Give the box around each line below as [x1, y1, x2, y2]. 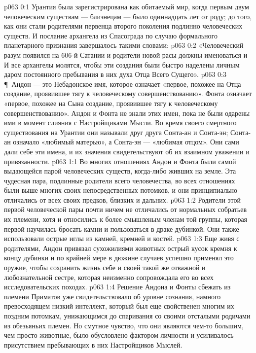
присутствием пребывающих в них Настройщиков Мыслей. [4, 339, 183, 350]
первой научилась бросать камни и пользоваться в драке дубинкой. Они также [4, 223, 239, 234]
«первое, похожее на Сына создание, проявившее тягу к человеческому [4, 98, 218, 108]
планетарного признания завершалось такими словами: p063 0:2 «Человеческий [4, 40, 244, 50]
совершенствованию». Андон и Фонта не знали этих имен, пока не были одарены [4, 107, 250, 118]
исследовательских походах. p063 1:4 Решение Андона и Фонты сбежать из [4, 282, 231, 292]
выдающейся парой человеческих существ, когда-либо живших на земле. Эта [4, 166, 236, 176]
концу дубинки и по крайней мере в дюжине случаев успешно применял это [4, 252, 234, 263]
